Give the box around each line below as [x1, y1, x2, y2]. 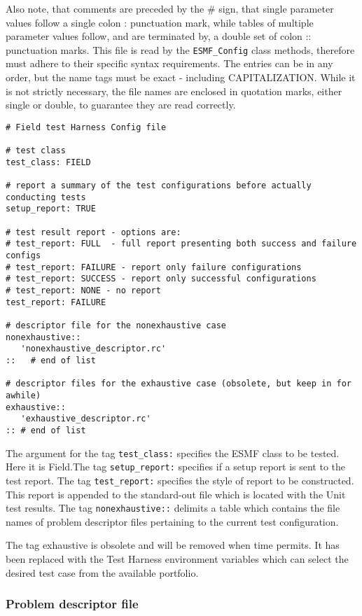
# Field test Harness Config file [6, 122, 167, 132]
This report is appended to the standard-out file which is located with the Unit [6, 486, 346, 501]
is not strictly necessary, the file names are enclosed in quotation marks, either [6, 83, 342, 98]
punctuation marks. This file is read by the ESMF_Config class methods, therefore [6, 42, 355, 57]
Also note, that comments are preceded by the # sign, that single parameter [6, 1, 334, 15]
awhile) [6, 390, 41, 400]
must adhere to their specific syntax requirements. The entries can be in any [6, 56, 333, 71]
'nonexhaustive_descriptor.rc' [20, 344, 167, 354]
